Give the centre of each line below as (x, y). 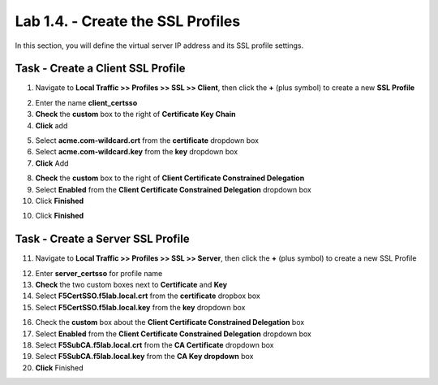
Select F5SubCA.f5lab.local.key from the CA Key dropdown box (144, 357)
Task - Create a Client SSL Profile (100, 69)
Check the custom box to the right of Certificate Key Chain (135, 115)
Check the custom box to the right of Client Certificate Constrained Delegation (170, 178)
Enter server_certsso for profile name (99, 273)
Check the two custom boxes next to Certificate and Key (131, 285)
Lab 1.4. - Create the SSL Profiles (128, 21)
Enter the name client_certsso (86, 102)
